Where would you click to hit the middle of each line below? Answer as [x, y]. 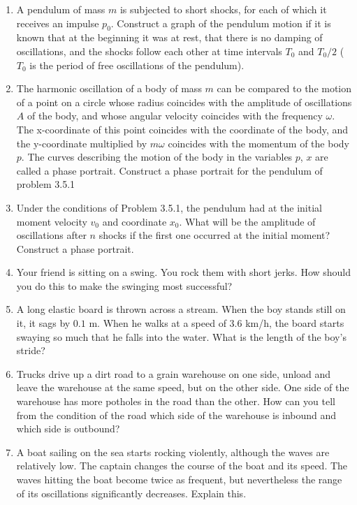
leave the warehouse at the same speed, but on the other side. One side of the [183, 387]
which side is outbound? [68, 429]
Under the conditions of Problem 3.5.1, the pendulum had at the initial [169, 207]
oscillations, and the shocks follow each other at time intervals [149, 51]
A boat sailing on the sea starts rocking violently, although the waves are [173, 452]
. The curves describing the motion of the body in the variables [157, 157]
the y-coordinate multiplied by [82, 143]
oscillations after [51, 235]
